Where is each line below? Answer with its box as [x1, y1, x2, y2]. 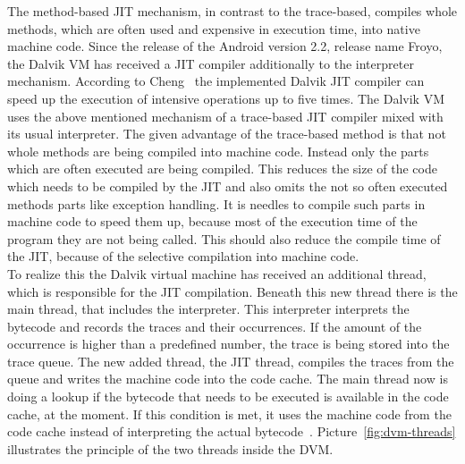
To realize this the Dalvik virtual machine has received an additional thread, [7, 264, 427, 283]
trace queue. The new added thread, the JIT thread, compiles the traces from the [7, 351, 454, 370]
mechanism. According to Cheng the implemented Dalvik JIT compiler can [7, 72, 425, 90]
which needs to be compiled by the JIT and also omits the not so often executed [7, 176, 448, 195]
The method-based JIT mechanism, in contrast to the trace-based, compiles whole [7, 2, 458, 20]
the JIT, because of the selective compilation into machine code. [7, 247, 359, 266]
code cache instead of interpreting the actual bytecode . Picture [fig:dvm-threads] [7, 422, 456, 441]
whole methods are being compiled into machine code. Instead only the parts [7, 141, 429, 160]
